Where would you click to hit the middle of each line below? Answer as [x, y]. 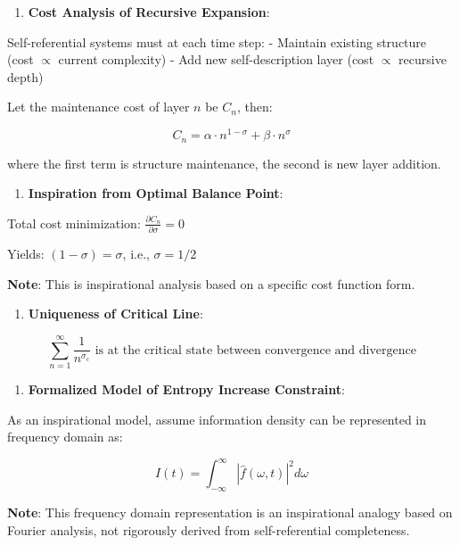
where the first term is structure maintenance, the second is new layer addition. [224, 163]
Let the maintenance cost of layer [99, 107]
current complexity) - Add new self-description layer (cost [216, 59]
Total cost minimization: [74, 223]
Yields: [26, 253]
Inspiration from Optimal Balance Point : [156, 193]
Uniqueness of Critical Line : [115, 314]
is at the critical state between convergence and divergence [255, 350]
